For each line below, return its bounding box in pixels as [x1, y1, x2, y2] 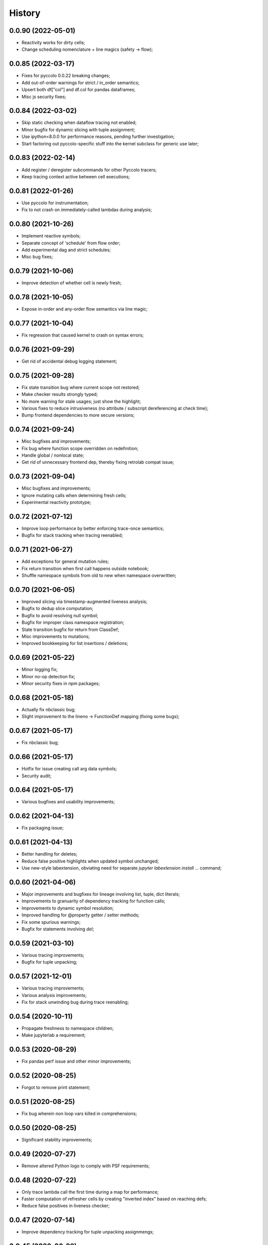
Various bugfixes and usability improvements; [21, 799, 115, 805]
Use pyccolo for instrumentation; [21, 200, 89, 206]
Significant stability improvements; [21, 1136, 93, 1142]
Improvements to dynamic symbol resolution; [21, 905, 114, 911]
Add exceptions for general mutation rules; [21, 558, 109, 565]
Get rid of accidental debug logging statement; [21, 358, 118, 364]
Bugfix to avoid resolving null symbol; [21, 613, 99, 619]
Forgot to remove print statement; [21, 1085, 90, 1091]
